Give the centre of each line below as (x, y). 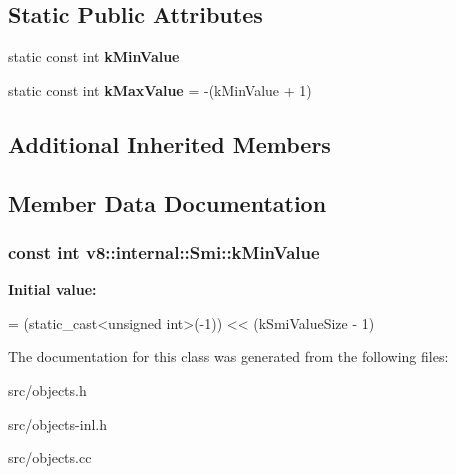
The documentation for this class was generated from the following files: (228, 356)
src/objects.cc (50, 457)
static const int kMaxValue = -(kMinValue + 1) (160, 89)
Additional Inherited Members (169, 143)
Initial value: (52, 289)
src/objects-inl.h (57, 423)
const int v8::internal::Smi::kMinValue (164, 251)
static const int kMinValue (94, 56)
